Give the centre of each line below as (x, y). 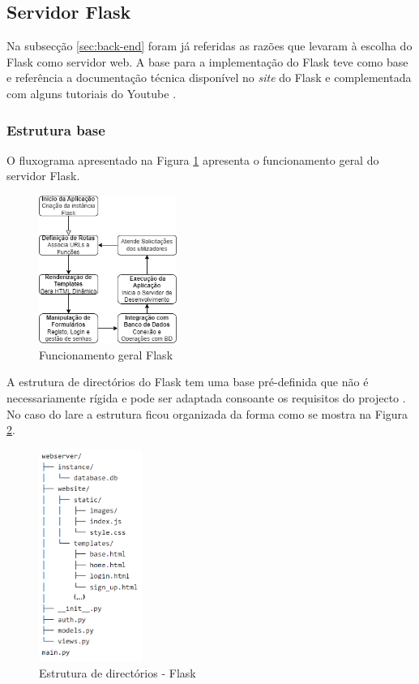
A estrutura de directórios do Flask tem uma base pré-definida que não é (188, 382)
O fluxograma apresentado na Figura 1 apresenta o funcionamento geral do (193, 159)
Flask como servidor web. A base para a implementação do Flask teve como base (207, 61)
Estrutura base (56, 129)
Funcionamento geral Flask (106, 354)
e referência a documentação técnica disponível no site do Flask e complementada (209, 77)
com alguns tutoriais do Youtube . (92, 93)
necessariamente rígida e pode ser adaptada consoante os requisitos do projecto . (206, 398)
